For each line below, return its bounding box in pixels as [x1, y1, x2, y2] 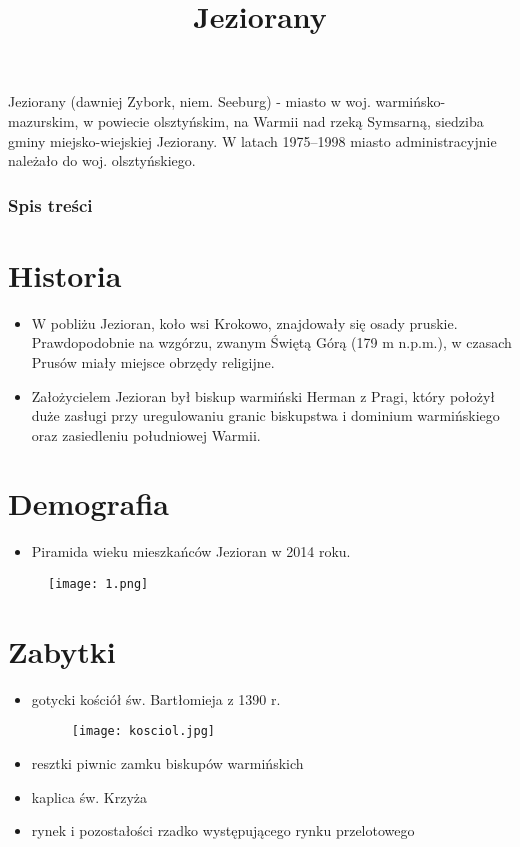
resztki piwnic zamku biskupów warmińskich [31, 753, 304, 774]
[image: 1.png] [48, 577, 149, 591]
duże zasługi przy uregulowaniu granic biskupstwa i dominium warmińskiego [31, 405, 500, 426]
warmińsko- [375, 91, 446, 112]
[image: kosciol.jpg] [71, 724, 215, 739]
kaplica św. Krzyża [31, 786, 148, 807]
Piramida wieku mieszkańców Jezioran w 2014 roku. [31, 541, 351, 562]
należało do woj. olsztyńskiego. [8, 150, 196, 171]
